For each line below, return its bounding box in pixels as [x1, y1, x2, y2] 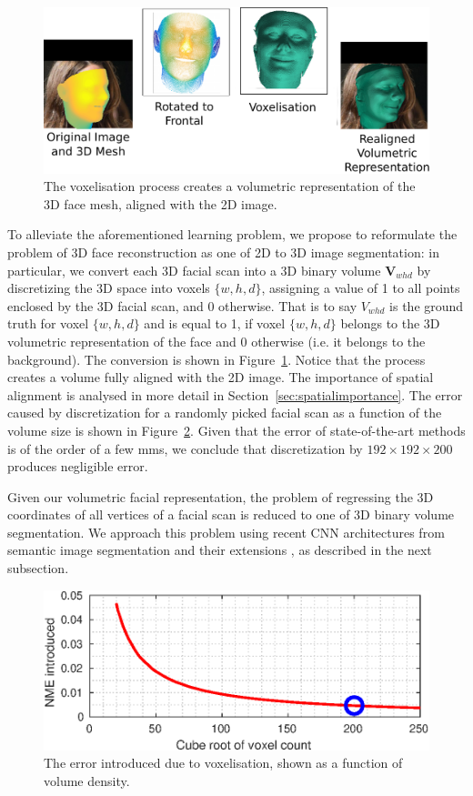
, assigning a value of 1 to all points [261, 278, 460, 297]
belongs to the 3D [340, 314, 440, 333]
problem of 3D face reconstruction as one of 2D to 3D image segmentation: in [7, 242, 439, 261]
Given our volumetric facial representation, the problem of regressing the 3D [7, 487, 434, 506]
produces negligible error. [7, 457, 148, 476]
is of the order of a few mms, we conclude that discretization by [7, 438, 363, 458]
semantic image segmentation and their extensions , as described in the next [7, 540, 432, 559]
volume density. [44, 771, 130, 790]
